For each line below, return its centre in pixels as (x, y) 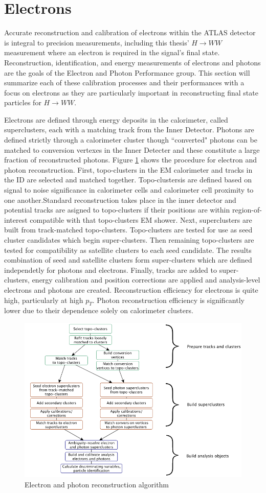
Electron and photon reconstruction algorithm (97, 484)
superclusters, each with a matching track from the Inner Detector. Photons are (129, 130)
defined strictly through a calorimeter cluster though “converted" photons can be (131, 140)
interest (16, 219)
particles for (23, 102)
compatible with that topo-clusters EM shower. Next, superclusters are (141, 219)
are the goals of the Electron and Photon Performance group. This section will (127, 72)
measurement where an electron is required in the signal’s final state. (112, 52)
